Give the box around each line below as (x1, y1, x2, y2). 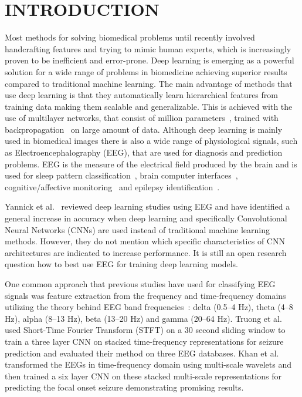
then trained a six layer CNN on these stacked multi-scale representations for (5, 369, 281, 382)
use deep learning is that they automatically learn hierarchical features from (5, 89, 278, 101)
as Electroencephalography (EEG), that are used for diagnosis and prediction (5, 146, 283, 159)
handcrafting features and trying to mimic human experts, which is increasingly (5, 42, 291, 55)
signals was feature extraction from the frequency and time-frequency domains (5, 289, 286, 301)
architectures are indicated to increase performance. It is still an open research (5, 246, 287, 258)
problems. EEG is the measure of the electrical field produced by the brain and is (5, 157, 297, 170)
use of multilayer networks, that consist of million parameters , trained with (5, 112, 279, 124)
